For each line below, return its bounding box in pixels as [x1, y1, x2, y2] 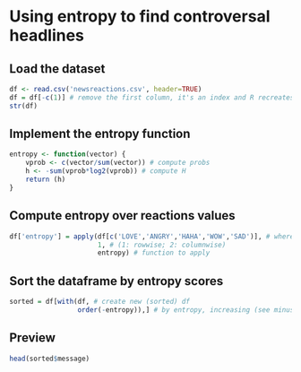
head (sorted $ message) [9, 354, 90, 363]
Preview [9, 330, 56, 346]
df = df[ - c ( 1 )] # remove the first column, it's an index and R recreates [9, 92, 295, 102]
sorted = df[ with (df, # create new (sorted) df [9, 298, 191, 307]
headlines [9, 25, 85, 46]
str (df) [9, 101, 39, 110]
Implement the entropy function [9, 126, 191, 142]
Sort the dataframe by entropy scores [9, 273, 224, 289]
